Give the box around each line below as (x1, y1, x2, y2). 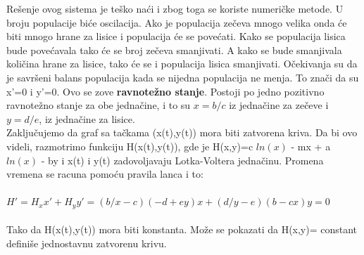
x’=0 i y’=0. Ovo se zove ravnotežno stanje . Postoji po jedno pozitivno (6, 84, 325, 98)
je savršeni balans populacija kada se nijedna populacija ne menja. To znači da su (6, 70, 359, 84)
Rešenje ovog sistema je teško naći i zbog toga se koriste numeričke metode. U (6, 1, 344, 15)
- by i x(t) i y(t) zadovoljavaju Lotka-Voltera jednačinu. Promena (41, 152, 324, 167)
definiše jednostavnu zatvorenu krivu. (6, 235, 167, 250)
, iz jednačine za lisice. (39, 111, 135, 126)
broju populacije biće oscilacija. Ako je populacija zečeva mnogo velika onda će (6, 15, 347, 30)
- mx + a (291, 138, 331, 153)
